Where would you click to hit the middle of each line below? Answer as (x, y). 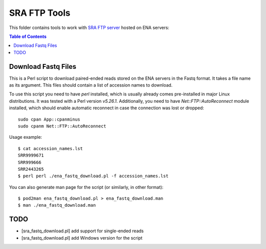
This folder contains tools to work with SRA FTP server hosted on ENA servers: (89, 28)
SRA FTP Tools (40, 13)
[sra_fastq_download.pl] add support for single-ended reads (83, 231)
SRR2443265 (31, 169)
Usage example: (26, 137)
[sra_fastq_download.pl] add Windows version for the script (82, 238)
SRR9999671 (31, 156)
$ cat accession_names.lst (50, 148)
